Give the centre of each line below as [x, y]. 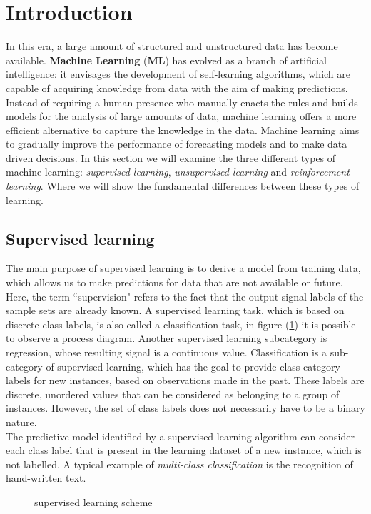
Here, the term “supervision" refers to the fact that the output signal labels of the [185, 296]
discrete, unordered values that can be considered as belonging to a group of [173, 394]
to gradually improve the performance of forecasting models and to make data [177, 144]
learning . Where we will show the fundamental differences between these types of [183, 186]
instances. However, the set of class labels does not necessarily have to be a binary [185, 408]
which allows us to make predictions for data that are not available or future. [174, 282]
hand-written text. [46, 478]
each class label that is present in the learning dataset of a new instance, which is [184, 450]
